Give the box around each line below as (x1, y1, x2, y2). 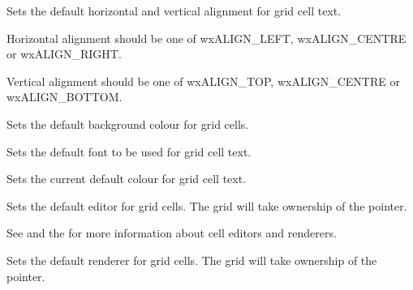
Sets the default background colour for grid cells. (6, 115, 249, 132)
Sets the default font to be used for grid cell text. (6, 143, 252, 160)
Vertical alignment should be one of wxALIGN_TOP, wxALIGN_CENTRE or (6, 72, 400, 89)
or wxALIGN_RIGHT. (6, 45, 122, 62)
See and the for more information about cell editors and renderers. (6, 224, 337, 241)
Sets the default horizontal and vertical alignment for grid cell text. (6, 2, 342, 19)
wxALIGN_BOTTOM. (6, 88, 123, 105)
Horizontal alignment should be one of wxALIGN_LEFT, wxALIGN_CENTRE (6, 29, 407, 46)
